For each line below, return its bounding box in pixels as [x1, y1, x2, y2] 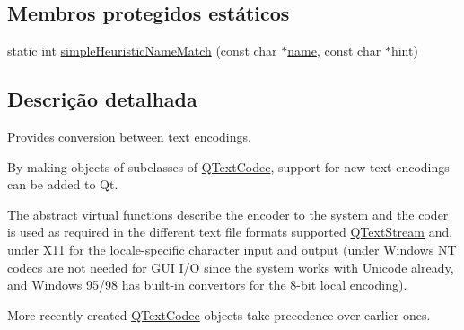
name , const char [287, 41, 381, 60]
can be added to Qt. [7, 175, 118, 194]
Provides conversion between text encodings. [7, 127, 251, 145]
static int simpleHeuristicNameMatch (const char [7, 41, 277, 60]
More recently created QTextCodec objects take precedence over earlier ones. [7, 305, 431, 324]
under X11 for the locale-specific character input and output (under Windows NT [7, 239, 457, 258]
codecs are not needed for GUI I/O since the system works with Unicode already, [7, 257, 454, 276]
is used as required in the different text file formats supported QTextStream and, [7, 222, 453, 241]
